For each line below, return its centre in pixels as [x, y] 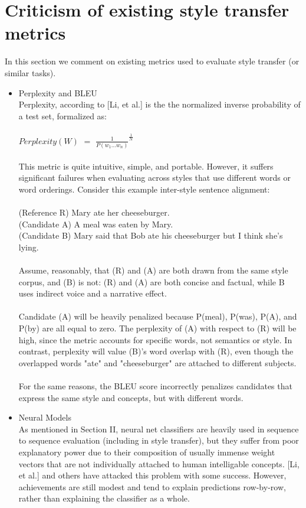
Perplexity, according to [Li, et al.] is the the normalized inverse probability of [159, 104]
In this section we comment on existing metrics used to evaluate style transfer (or [152, 61]
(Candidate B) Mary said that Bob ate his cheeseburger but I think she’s [151, 235]
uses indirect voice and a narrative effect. [93, 293]
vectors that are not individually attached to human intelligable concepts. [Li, [159, 463]
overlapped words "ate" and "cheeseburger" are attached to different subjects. [157, 362]
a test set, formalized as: [62, 115]
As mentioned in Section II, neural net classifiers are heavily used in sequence [159, 429]
